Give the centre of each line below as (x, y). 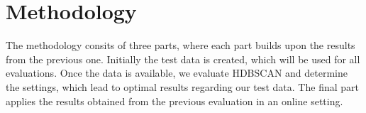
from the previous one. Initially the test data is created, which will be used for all (183, 59)
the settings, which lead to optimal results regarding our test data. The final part (182, 86)
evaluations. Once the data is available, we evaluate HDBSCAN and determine (177, 73)
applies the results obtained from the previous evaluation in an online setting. (174, 101)
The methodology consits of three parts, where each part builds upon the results (181, 45)
